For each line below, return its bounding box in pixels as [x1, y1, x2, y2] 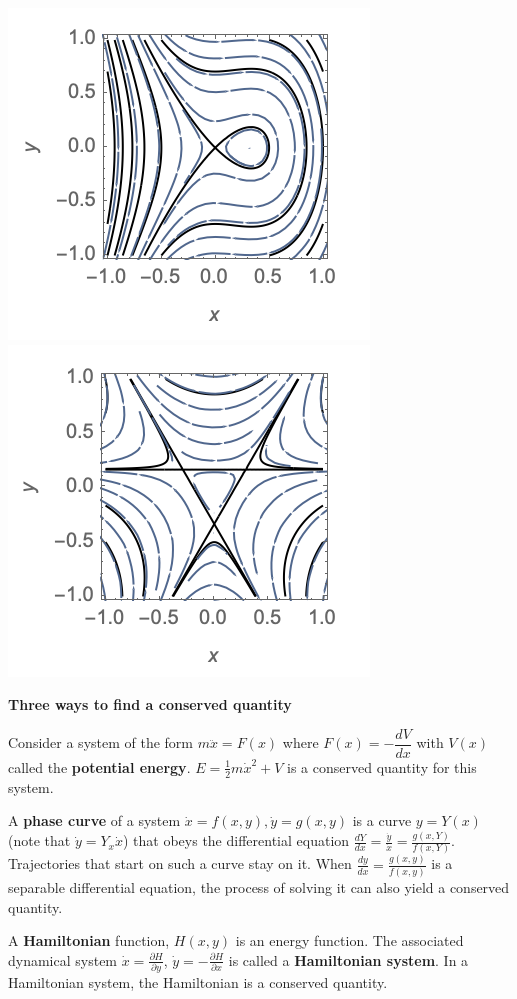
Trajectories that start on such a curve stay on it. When [8, 853, 352, 874]
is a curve [352, 810, 412, 831]
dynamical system [8, 949, 118, 970]
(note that [8, 830, 71, 851]
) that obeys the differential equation [122, 830, 350, 851]
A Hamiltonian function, [8, 930, 170, 951]
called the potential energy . [8, 756, 191, 777]
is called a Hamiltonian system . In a [228, 949, 469, 970]
